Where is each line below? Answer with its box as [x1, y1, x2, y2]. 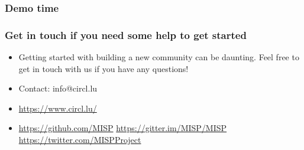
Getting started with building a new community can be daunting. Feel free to [18, 51, 299, 63]
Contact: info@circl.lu [18, 82, 98, 94]
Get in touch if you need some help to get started [5, 27, 247, 42]
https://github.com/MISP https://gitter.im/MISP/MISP [18, 122, 227, 134]
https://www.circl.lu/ [18, 102, 97, 114]
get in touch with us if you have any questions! [18, 62, 189, 74]
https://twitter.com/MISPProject [18, 133, 141, 146]
